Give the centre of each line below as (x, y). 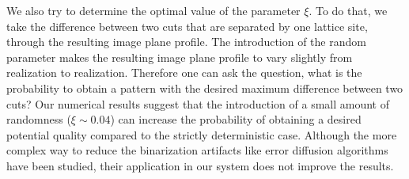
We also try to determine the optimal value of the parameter (153, 10)
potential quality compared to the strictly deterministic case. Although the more (202, 134)
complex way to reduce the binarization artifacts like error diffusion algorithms (197, 150)
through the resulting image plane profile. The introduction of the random (186, 42)
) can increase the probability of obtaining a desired (236, 119)
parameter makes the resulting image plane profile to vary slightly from (180, 57)
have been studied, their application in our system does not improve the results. (200, 165)
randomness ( (39, 119)
